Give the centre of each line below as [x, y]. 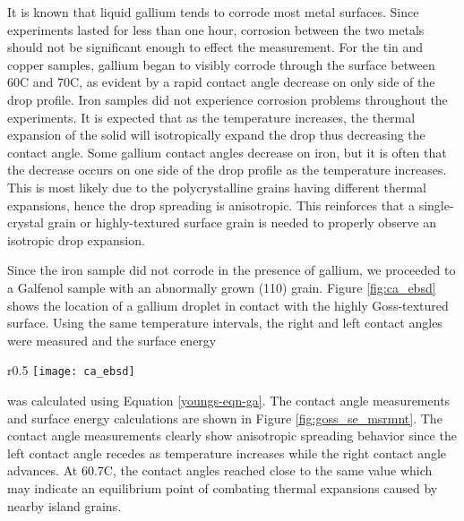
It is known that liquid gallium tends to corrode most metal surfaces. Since [213, 12]
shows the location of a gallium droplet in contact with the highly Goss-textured [228, 305]
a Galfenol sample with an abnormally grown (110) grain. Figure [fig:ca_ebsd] [222, 287]
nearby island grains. [64, 505]
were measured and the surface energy [112, 340]
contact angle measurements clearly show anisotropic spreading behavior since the [232, 436]
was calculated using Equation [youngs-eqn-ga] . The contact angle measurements [229, 400]
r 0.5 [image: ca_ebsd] [71, 370]
